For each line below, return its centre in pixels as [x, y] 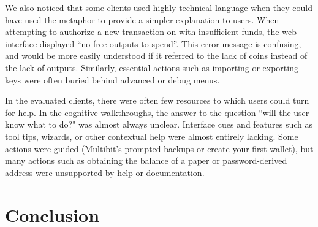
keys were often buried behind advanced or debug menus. [112, 79]
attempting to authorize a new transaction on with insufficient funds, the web [151, 32]
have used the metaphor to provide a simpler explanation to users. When [142, 19]
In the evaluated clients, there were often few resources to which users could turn [157, 100]
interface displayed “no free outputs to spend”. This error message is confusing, [153, 43]
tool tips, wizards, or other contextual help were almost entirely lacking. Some [152, 136]
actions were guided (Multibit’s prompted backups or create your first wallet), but [159, 148]
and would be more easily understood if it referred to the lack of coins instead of [156, 56]
